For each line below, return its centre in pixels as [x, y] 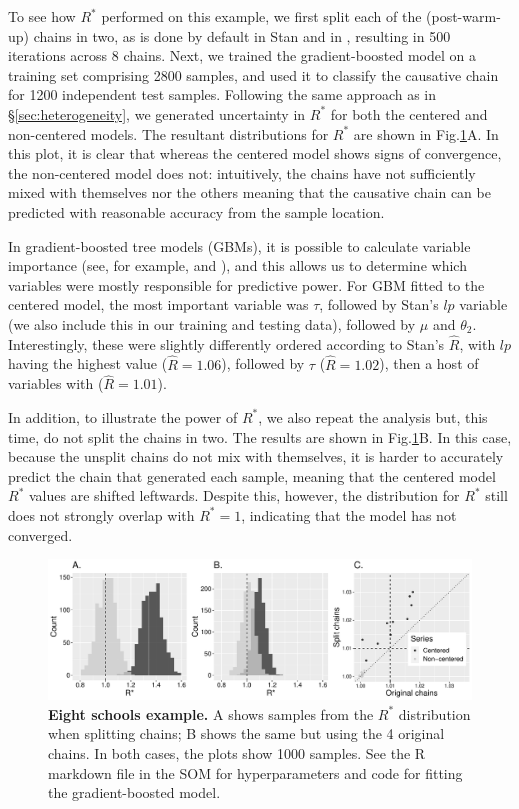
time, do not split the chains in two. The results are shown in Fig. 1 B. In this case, [260, 436]
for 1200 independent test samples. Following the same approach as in [222, 94]
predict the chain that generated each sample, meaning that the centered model [252, 475]
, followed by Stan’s [379, 304]
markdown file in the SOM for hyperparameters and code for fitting [255, 772]
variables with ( [56, 383]
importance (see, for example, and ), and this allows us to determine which [237, 265]
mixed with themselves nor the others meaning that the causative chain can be [249, 192]
